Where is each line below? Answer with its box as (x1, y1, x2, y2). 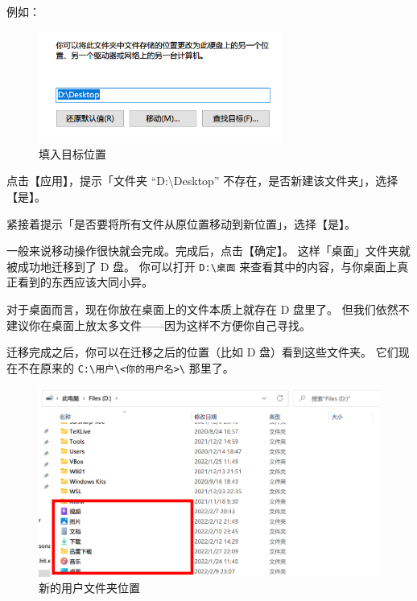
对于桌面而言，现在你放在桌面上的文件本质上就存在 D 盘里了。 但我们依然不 (6, 300, 410, 317)
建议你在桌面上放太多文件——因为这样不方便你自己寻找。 (6, 316, 311, 333)
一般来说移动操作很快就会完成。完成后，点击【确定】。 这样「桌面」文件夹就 (6, 242, 411, 259)
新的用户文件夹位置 (39, 579, 140, 596)
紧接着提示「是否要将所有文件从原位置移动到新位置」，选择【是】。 (6, 215, 356, 232)
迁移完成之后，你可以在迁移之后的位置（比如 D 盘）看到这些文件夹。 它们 (6, 344, 398, 360)
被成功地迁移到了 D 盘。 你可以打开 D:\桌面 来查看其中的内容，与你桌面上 (6, 257, 398, 274)
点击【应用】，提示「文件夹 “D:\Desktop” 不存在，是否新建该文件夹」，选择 (6, 172, 398, 189)
